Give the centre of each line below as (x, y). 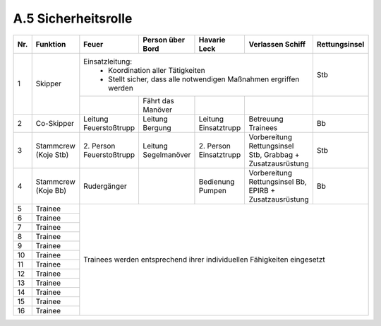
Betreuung (266, 119)
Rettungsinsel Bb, (278, 182)
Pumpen (213, 190)
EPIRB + (262, 190)
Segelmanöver (167, 154)
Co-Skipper (55, 123)
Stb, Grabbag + (274, 154)
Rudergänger (105, 186)
